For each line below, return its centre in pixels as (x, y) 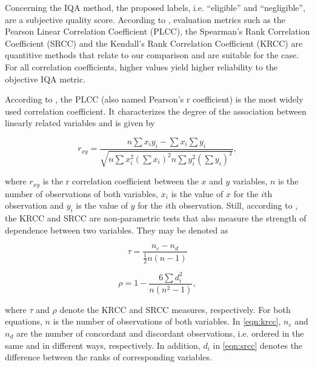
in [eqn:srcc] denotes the (258, 345)
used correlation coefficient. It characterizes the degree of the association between (156, 111)
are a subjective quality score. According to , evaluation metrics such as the (145, 19)
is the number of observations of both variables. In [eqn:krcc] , (167, 321)
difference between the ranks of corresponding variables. (108, 357)
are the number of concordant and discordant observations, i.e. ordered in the (160, 333)
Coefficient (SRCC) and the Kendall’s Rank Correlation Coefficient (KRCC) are (154, 43)
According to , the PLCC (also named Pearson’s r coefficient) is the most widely (154, 99)
